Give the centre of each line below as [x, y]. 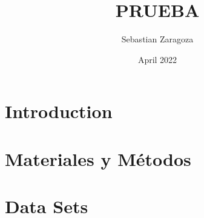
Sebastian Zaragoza [157, 39]
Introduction [59, 111]
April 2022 [157, 59]
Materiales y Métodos [98, 158]
